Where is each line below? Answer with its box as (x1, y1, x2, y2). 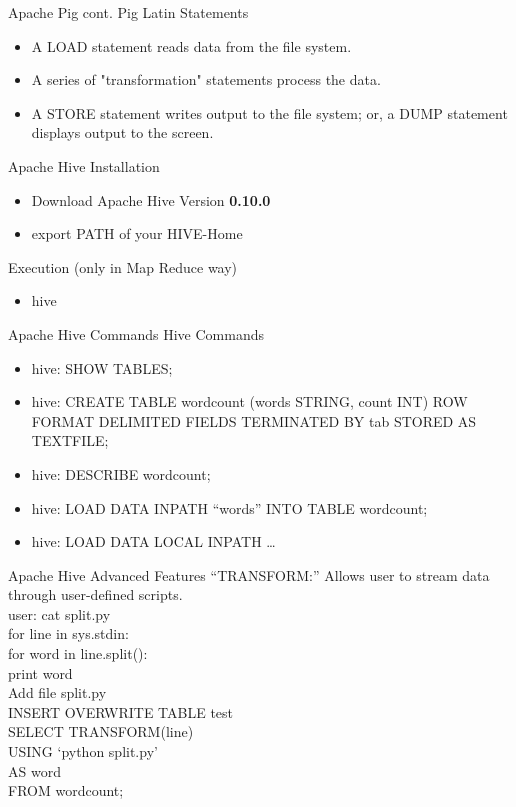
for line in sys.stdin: (8, 623, 129, 644)
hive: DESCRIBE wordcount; (31, 463, 211, 484)
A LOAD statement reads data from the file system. (31, 35, 352, 56)
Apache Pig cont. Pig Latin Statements (8, 2, 249, 22)
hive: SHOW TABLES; (31, 357, 173, 378)
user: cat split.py (8, 603, 111, 624)
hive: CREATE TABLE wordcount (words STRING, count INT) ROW (31, 391, 468, 412)
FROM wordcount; (8, 780, 124, 801)
